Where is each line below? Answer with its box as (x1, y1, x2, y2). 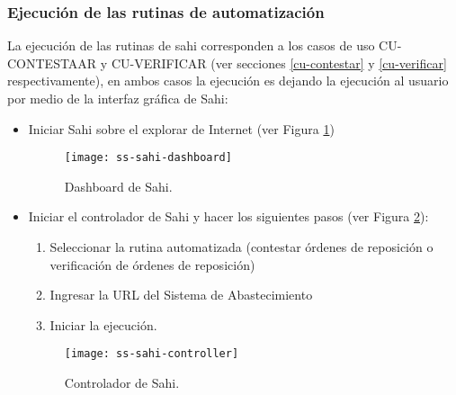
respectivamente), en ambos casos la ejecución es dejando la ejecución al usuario (7, 71, 449, 90)
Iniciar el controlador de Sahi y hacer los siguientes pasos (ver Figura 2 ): (28, 207, 429, 226)
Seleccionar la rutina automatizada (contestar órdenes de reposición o (49, 238, 434, 256)
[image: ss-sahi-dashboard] (64, 151, 232, 165)
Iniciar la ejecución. (49, 315, 157, 334)
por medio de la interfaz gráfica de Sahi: (7, 89, 228, 107)
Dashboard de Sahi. (64, 176, 173, 195)
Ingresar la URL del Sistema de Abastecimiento (49, 285, 313, 304)
